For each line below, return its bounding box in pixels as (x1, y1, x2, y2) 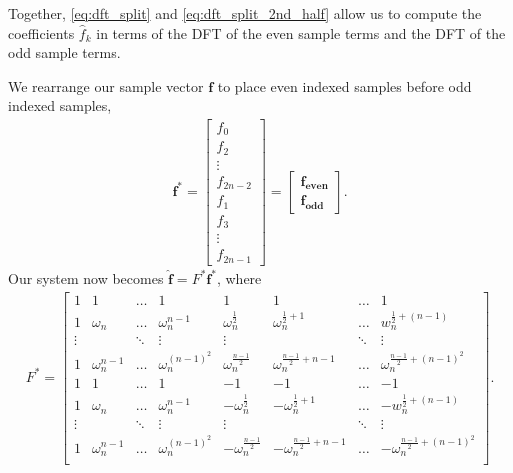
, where (216, 267, 262, 288)
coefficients (8, 22, 75, 43)
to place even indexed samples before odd (217, 75, 472, 96)
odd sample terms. (8, 42, 121, 63)
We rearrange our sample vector (8, 75, 204, 96)
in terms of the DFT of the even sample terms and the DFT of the (96, 22, 506, 43)
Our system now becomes (8, 267, 164, 288)
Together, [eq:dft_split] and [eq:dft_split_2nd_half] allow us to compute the (8, 3, 482, 23)
